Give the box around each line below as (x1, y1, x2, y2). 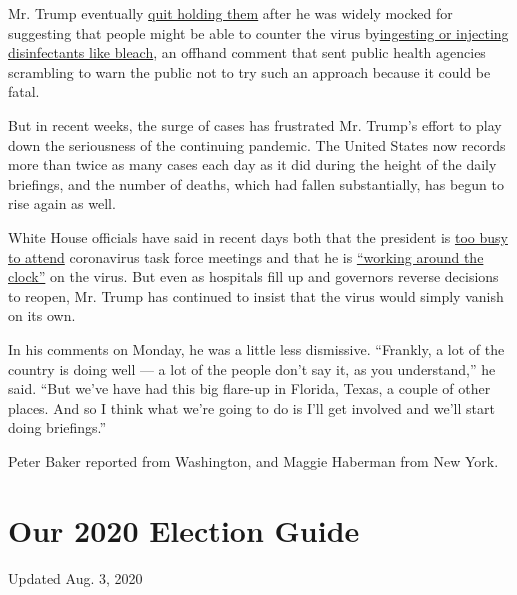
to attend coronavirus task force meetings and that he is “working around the (8, 246, 484, 267)
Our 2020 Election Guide (8, 509, 360, 550)
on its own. (8, 305, 76, 326)
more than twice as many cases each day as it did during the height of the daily (8, 154, 497, 175)
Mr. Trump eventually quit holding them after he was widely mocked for (8, 3, 453, 23)
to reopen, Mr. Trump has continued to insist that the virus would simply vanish (8, 285, 504, 306)
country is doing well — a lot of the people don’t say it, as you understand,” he (8, 358, 496, 379)
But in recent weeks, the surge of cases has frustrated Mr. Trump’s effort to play (8, 114, 502, 135)
